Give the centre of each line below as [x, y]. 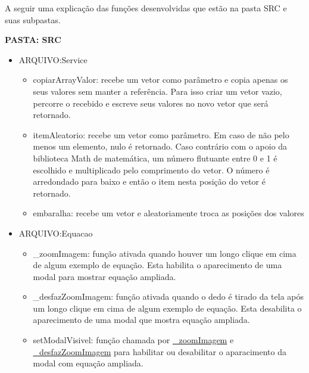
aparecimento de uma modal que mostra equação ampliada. [141, 320]
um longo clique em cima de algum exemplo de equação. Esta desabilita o [167, 308]
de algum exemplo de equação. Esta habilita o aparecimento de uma [157, 265]
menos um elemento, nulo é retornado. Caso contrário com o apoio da [160, 146]
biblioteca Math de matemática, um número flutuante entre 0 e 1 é [155, 158]
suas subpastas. [33, 19]
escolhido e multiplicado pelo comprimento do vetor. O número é [151, 170]
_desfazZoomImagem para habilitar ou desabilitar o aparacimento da [160, 351]
